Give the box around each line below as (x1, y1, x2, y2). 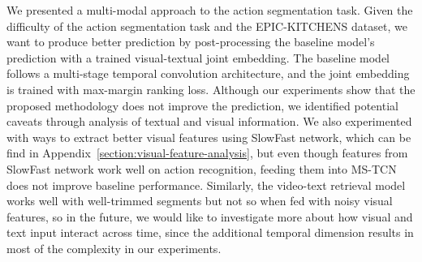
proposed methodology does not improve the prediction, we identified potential (6, 97, 398, 114)
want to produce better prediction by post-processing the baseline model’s (6, 33, 375, 50)
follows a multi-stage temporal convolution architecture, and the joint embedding (6, 65, 410, 82)
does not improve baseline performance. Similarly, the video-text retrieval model (6, 176, 406, 193)
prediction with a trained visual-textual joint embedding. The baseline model (6, 49, 390, 66)
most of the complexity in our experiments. (6, 239, 222, 256)
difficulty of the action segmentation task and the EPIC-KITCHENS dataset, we (6, 17, 407, 34)
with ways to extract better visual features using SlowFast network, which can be (6, 128, 411, 145)
